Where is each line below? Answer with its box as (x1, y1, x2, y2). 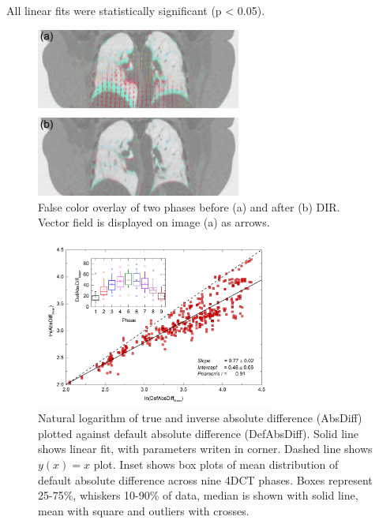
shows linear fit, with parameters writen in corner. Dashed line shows (38, 440, 373, 457)
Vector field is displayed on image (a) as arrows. (38, 214, 270, 230)
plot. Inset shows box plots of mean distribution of (93, 455, 339, 472)
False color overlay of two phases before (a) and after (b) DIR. (38, 198, 340, 215)
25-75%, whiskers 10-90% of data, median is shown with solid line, (38, 487, 358, 503)
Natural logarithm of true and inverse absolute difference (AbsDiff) (38, 410, 362, 426)
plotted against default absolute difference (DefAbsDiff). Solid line (38, 425, 358, 441)
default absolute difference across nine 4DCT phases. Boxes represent (38, 471, 373, 488)
